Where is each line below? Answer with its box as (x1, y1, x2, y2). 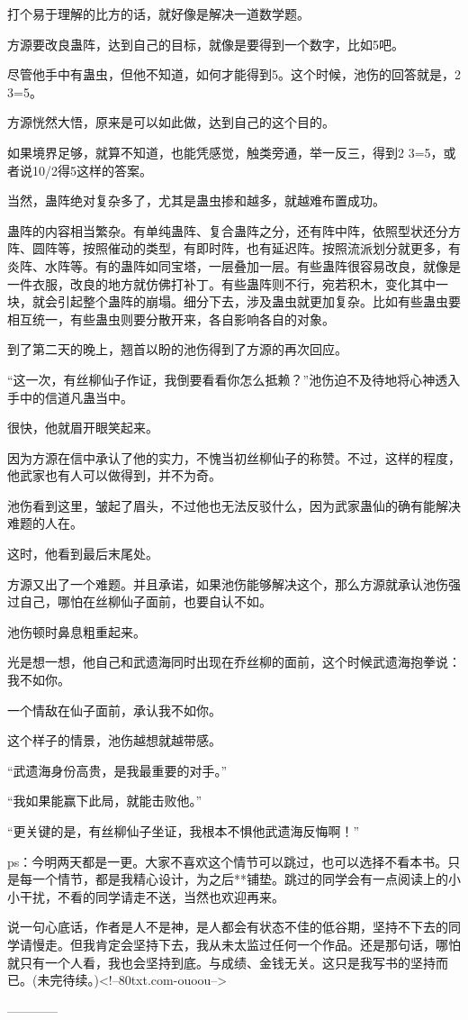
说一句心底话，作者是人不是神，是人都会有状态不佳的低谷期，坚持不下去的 (7, 917, 448, 936)
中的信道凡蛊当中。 (19, 387, 133, 406)
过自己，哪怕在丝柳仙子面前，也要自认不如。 (7, 592, 272, 611)
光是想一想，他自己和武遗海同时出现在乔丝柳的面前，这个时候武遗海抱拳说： (7, 652, 461, 671)
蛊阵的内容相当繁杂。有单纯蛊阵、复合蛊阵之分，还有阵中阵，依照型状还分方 (7, 221, 461, 240)
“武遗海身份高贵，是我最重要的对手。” (7, 760, 228, 779)
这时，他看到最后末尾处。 (7, 544, 158, 563)
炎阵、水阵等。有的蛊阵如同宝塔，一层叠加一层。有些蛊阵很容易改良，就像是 (7, 256, 461, 275)
